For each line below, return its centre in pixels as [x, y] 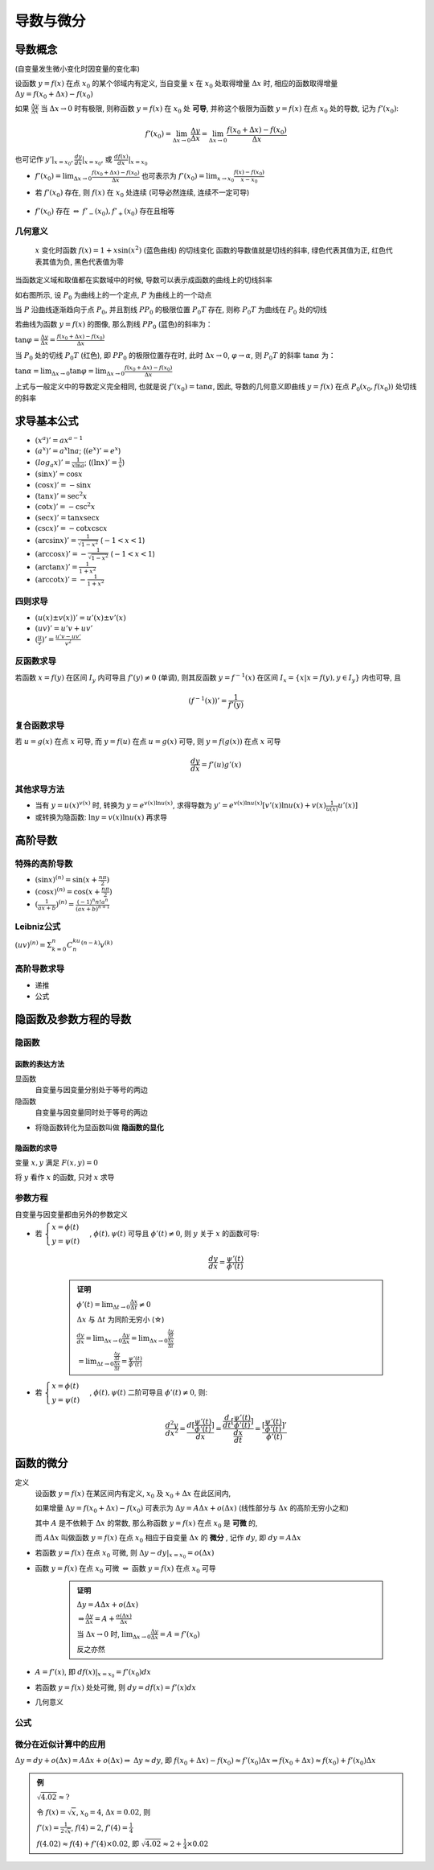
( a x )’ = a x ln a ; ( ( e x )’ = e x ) [78, 450]
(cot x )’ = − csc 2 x [65, 506]
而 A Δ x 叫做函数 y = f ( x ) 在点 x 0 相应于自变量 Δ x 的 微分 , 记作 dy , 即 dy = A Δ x [168, 1539]
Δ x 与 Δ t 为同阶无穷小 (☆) [121, 1320]
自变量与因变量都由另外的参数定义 [71, 1214]
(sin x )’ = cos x [59, 474]
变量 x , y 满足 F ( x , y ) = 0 [56, 1162]
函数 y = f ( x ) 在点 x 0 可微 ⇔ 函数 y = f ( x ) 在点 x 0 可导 [125, 1569]
